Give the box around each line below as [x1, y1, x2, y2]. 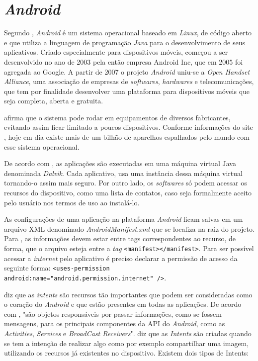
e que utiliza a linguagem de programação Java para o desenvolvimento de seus [4, 37, 245, 47]
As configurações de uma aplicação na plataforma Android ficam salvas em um [4, 214, 243, 224]
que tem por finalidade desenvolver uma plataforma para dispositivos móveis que [4, 86, 250, 96]
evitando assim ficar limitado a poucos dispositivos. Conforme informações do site [4, 122, 253, 132]
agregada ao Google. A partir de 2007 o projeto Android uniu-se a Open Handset [4, 66, 250, 77]
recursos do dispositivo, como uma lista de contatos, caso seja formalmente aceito [4, 187, 252, 198]
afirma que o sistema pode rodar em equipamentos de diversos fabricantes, [4, 112, 231, 122]
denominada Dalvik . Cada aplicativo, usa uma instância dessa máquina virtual [4, 168, 243, 178]
